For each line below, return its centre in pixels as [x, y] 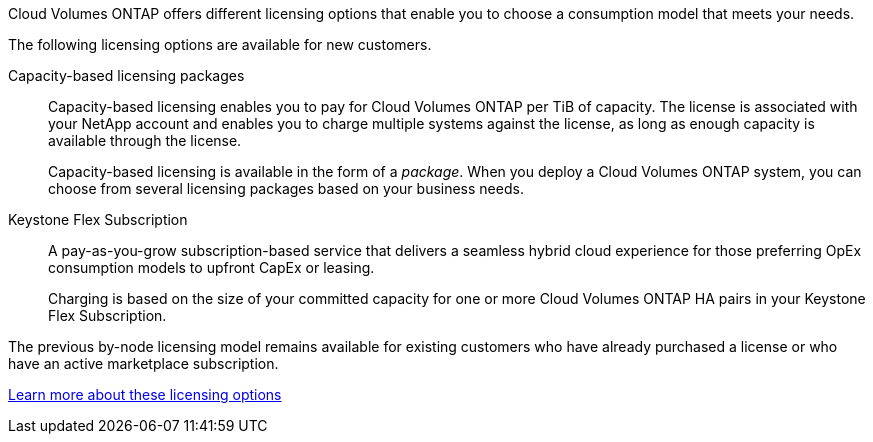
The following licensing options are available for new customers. [220, 44]
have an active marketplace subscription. [143, 363]
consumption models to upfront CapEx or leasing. [211, 267]
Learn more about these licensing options [145, 394]
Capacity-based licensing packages [126, 75]
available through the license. [145, 140]
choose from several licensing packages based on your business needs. [286, 188]
